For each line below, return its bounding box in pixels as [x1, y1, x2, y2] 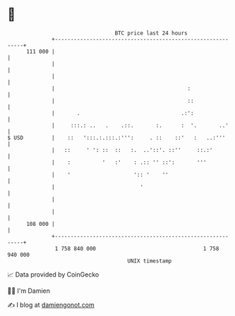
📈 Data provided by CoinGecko [7, 270, 100, 279]
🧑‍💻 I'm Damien [7, 286, 51, 295]
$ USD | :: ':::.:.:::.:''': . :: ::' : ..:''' [7, 134, 226, 141]
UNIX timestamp [127, 257, 172, 265]
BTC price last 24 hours [114, 30, 188, 37]
